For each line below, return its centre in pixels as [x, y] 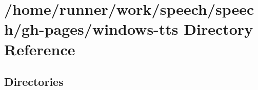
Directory [219, 29]
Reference [40, 49]
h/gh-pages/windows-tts [91, 29]
